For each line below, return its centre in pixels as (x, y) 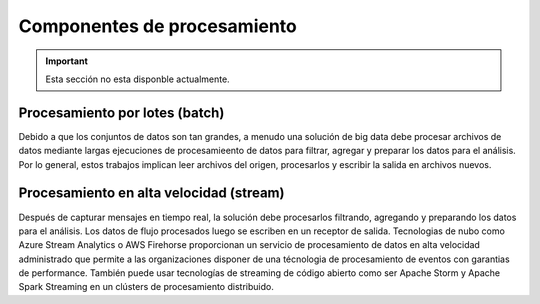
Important (67, 61)
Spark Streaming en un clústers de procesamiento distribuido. (146, 287)
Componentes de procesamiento (157, 26)
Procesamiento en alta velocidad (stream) (151, 193)
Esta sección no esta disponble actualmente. (137, 79)
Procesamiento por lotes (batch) (121, 112)
